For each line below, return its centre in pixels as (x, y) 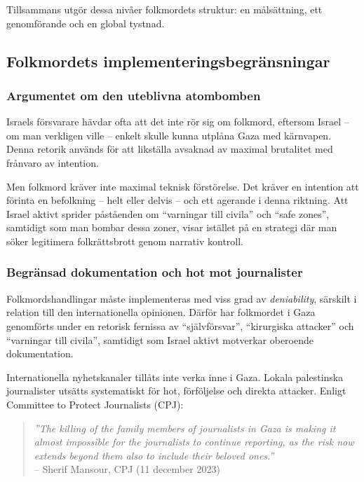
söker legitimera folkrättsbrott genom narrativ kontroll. (125, 241)
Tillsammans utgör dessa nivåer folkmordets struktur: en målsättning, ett (164, 9)
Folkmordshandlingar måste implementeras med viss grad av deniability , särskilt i (182, 298)
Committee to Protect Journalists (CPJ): (95, 404)
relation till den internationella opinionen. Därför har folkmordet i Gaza (161, 312)
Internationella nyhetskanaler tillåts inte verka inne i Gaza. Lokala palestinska (175, 377)
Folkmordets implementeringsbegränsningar (168, 61)
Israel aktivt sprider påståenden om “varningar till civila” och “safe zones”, (168, 213)
